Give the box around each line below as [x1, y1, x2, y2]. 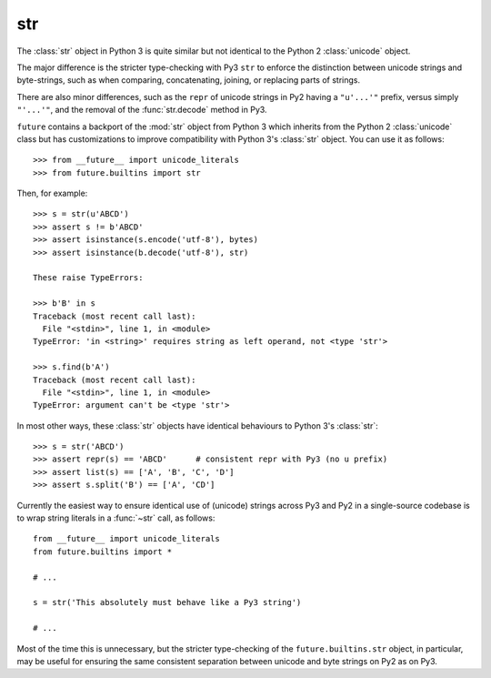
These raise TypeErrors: [33, 273, 144, 283]
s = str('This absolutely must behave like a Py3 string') [33, 597, 302, 608]
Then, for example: [16, 187, 88, 199]
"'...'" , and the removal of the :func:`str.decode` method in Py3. [16, 105, 267, 116]
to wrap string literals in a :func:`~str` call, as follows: [16, 512, 215, 523]
